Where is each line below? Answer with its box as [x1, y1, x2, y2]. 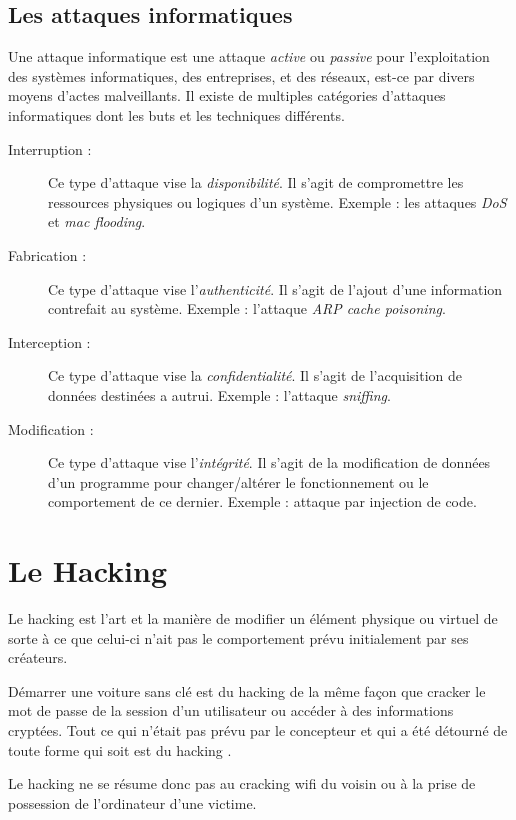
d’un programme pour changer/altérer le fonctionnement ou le [48, 471, 429, 492]
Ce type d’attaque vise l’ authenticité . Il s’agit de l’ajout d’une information [48, 278, 503, 299]
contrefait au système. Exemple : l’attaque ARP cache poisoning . [48, 298, 446, 319]
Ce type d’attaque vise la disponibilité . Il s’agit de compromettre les [48, 172, 464, 193]
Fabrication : [8, 244, 87, 265]
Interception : [8, 331, 91, 352]
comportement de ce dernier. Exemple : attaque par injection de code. [48, 491, 477, 512]
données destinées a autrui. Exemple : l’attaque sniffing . [48, 384, 391, 405]
